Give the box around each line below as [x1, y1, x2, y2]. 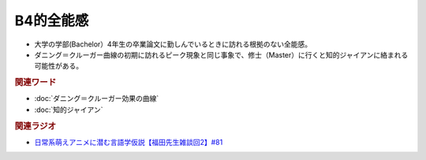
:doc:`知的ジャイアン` [34, 105, 103, 114]
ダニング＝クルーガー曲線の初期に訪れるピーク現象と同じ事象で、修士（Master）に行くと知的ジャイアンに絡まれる [34, 50, 409, 59]
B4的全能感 [14, 12, 89, 29]
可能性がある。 [34, 61, 83, 71]
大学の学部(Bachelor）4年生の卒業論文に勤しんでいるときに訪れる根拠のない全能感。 [34, 39, 312, 49]
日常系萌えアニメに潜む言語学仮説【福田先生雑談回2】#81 [34, 137, 223, 147]
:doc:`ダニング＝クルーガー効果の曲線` [34, 94, 159, 103]
